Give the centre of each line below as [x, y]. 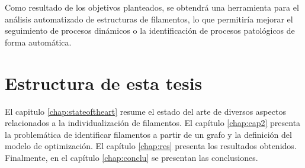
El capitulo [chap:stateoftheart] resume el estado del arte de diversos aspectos [145, 111]
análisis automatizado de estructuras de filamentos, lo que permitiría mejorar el [149, 19]
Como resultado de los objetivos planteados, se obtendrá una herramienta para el [152, 7]
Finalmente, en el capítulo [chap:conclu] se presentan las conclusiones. [131, 157]
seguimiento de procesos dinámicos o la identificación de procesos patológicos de [150, 30]
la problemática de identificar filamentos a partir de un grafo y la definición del [148, 134]
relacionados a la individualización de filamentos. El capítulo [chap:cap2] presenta [153, 123]
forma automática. [38, 42]
